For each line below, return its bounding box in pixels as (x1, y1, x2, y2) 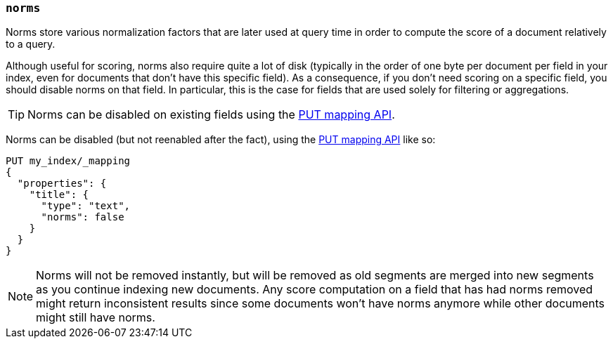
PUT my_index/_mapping (6, 155, 131, 167)
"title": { (29, 189, 89, 201)
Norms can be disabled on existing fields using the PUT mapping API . (27, 107, 395, 122)
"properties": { (17, 178, 107, 190)
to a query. (6, 38, 56, 51)
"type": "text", (41, 200, 131, 212)
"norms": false (41, 211, 124, 223)
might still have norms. (36, 310, 155, 325)
